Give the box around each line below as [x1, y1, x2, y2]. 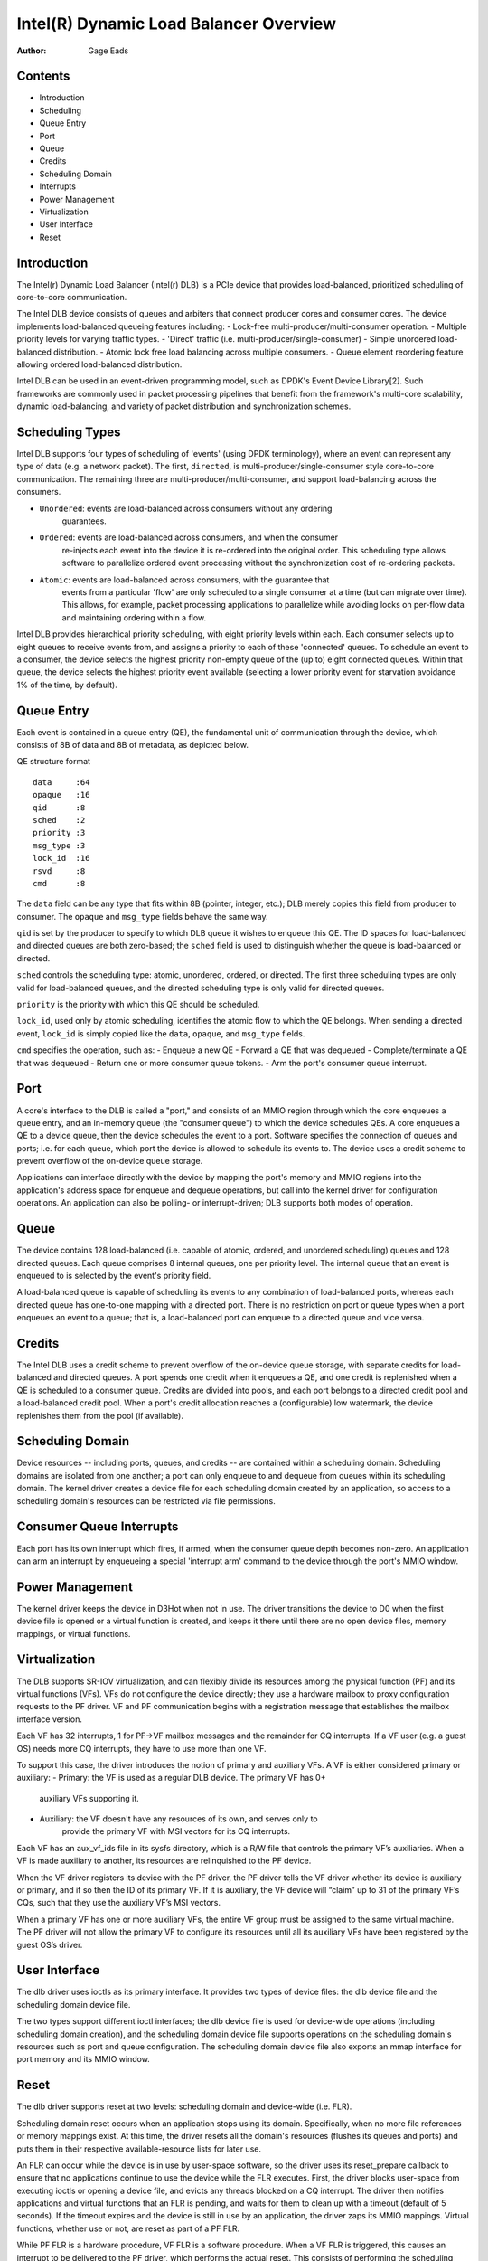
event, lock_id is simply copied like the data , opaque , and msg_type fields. [16, 1027, 305, 1039]
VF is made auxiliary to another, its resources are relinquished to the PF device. [16, 1855, 312, 1867]
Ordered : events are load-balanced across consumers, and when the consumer [39, 532, 339, 543]
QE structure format [16, 756, 90, 767]
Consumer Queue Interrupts [16, 1519, 179, 1535]
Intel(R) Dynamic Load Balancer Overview [16, 14, 337, 33]
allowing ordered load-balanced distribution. [16, 359, 183, 370]
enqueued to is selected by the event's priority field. [16, 1270, 211, 1281]
